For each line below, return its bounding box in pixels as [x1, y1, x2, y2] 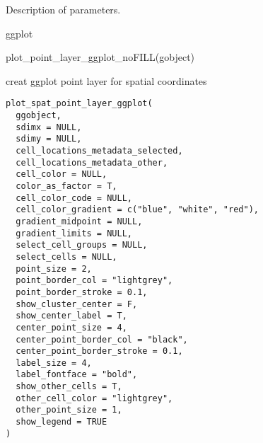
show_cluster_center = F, [16, 299, 138, 309]
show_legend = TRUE [16, 417, 107, 427]
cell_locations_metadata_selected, [16, 146, 183, 156]
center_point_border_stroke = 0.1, [16, 346, 183, 357]
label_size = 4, [16, 357, 92, 368]
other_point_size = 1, [16, 405, 122, 415]
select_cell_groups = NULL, [16, 240, 148, 251]
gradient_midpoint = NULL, [16, 216, 143, 226]
